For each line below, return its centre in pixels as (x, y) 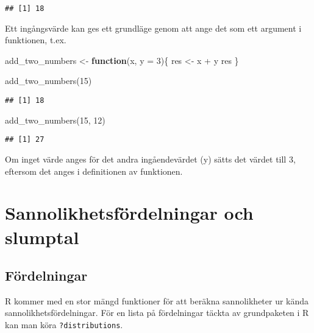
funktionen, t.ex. (36, 40)
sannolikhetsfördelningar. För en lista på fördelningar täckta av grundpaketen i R (157, 313)
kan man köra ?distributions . (64, 325)
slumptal (42, 237)
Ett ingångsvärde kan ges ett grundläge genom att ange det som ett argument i (153, 28)
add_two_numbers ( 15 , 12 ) (55, 120)
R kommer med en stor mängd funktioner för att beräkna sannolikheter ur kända (157, 300)
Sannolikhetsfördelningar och (129, 213)
